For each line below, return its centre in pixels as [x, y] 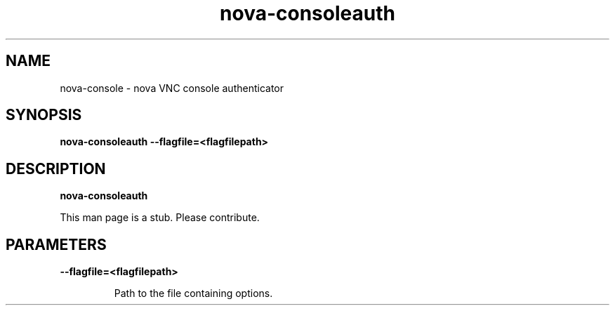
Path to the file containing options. [193, 293]
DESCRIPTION [56, 168]
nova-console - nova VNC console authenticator [172, 88]
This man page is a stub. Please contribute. [160, 218]
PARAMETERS [56, 244]
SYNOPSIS [44, 115]
